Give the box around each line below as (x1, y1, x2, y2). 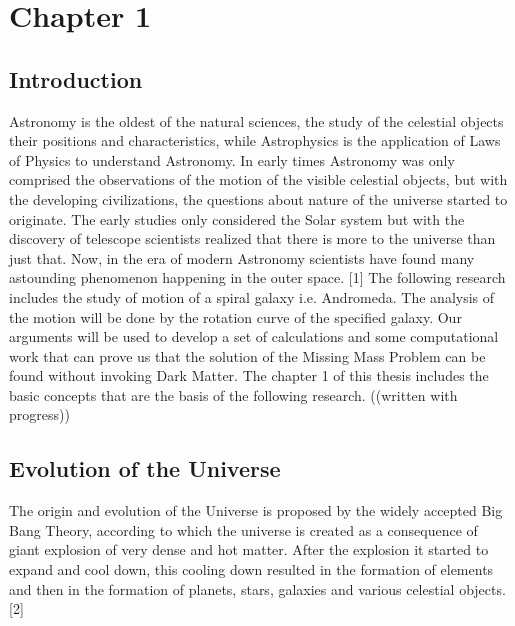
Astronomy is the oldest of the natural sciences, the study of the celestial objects (9, 110, 504, 131)
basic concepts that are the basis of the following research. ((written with (9, 384, 458, 405)
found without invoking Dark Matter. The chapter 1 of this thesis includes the (9, 365, 489, 386)
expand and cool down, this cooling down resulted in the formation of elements (9, 559, 494, 580)
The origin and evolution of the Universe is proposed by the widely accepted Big (9, 500, 503, 521)
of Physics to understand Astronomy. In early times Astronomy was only (9, 149, 455, 170)
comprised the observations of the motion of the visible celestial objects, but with (9, 169, 508, 190)
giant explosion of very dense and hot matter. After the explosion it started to (9, 539, 489, 560)
